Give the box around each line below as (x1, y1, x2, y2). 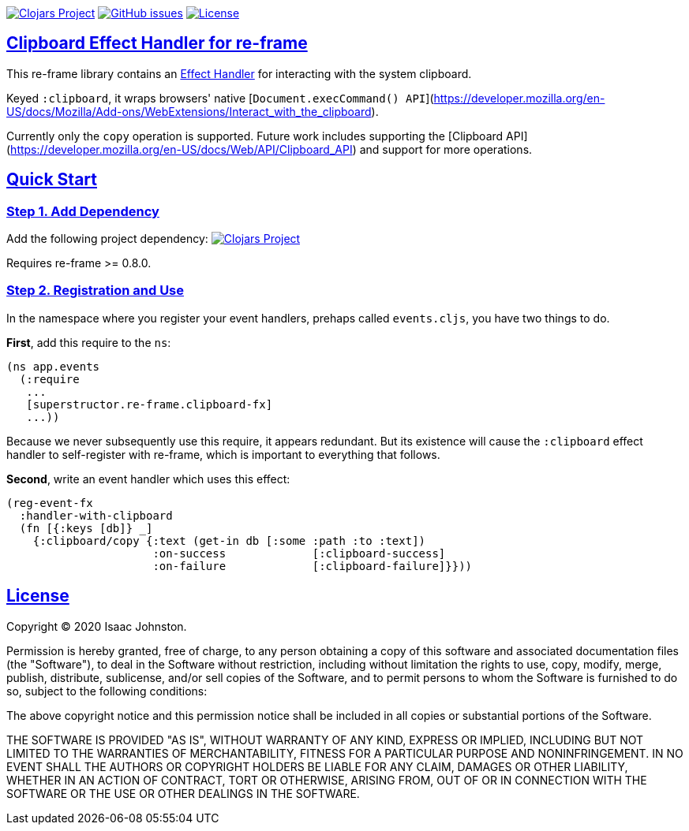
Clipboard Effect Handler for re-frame (6, 33, 308, 54)
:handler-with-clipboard (19, 509, 173, 522)
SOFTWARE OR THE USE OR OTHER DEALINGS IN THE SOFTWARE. (6, 786, 360, 800)
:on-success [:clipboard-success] (152, 546, 446, 560)
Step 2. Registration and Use (6, 282, 185, 299)
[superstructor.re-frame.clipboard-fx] (26, 397, 273, 411)
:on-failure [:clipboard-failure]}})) (152, 559, 473, 572)
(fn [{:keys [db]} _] (19, 521, 153, 535)
